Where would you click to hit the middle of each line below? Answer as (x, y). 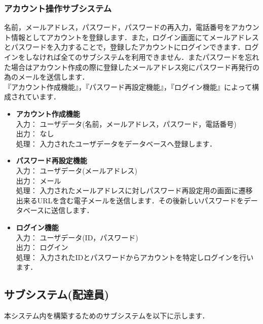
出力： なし (35, 134)
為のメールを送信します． (47, 77)
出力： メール (39, 180)
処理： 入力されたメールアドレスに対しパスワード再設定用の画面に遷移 (134, 190)
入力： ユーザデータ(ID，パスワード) (77, 237)
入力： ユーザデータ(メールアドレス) (77, 170)
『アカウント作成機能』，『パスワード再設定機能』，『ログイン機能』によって (128, 86)
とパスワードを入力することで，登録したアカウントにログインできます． (124, 47)
